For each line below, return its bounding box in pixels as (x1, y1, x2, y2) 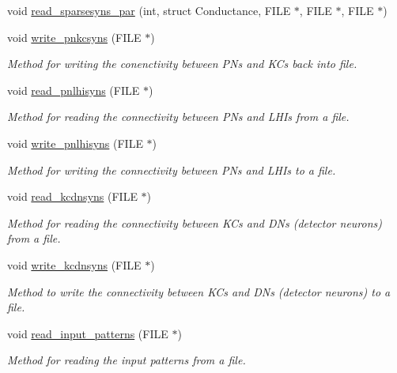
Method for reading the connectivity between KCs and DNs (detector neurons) (7, 214, 383, 231)
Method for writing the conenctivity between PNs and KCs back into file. (7, 55, 357, 72)
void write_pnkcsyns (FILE (7, 28, 142, 45)
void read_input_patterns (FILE (7, 325, 168, 341)
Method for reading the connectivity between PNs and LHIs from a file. (7, 108, 350, 125)
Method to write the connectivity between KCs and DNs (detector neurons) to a (7, 283, 391, 300)
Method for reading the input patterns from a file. (7, 352, 246, 368)
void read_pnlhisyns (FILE (7, 81, 140, 98)
